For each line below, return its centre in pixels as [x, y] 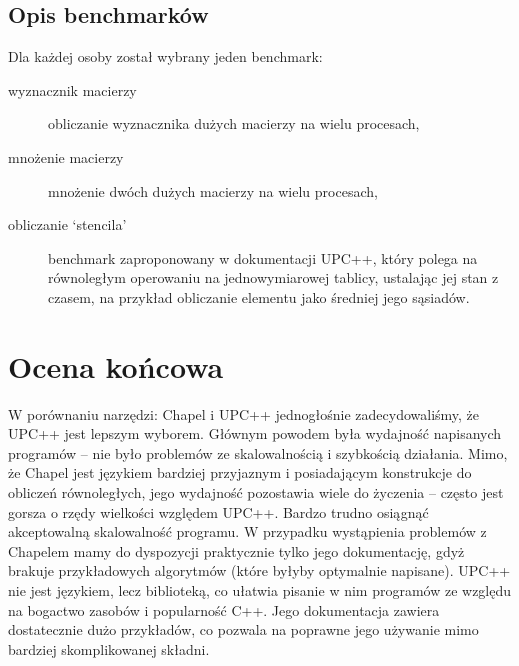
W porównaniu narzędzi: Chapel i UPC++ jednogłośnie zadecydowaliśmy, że [244, 413]
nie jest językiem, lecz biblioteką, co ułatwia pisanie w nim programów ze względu [260, 590]
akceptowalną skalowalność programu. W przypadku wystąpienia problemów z [247, 531]
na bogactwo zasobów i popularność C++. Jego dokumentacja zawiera [224, 609]
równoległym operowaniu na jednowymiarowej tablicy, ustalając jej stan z [273, 277]
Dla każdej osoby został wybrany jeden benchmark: [165, 56]
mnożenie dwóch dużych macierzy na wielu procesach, [213, 190]
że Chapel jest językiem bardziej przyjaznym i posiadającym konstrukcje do [240, 472]
